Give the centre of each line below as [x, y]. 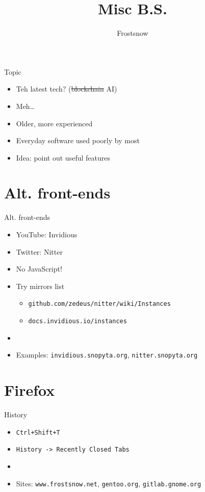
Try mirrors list [40, 286]
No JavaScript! [39, 269]
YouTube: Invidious [47, 234]
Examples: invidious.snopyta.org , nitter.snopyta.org [107, 355]
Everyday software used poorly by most [78, 140]
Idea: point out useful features [63, 157]
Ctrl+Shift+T [38, 432]
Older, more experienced [54, 123]
